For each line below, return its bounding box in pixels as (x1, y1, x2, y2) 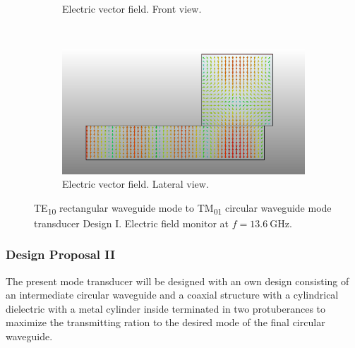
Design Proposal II (6, 246, 116, 263)
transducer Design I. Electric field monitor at (34, 215, 229, 230)
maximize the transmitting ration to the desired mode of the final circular (6, 315, 325, 330)
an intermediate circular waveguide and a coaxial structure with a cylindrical (6, 287, 339, 302)
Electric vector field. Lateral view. (62, 176, 209, 191)
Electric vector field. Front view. (62, 1, 202, 16)
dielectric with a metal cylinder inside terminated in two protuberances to (6, 301, 326, 316)
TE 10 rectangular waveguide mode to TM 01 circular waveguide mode (34, 200, 332, 217)
